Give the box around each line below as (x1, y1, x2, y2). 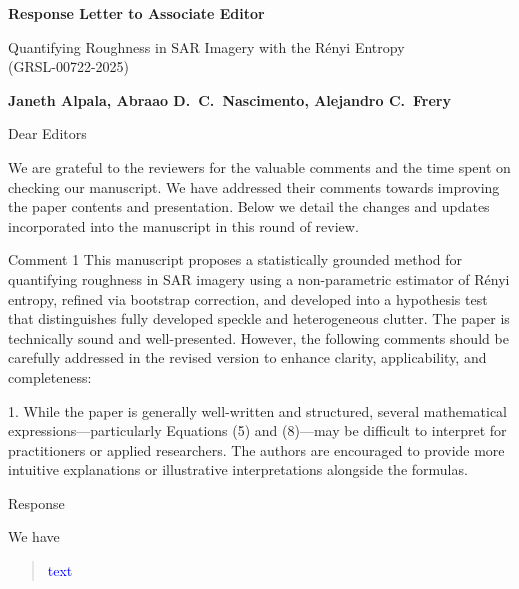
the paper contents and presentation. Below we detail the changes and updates (8, 196, 490, 217)
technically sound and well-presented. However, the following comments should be (8, 327, 509, 348)
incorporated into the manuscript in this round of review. (8, 215, 359, 236)
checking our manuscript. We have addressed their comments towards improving (8, 176, 500, 197)
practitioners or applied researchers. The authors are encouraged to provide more (8, 439, 505, 460)
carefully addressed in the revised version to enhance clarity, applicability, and (8, 347, 487, 368)
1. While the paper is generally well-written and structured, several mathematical (8, 400, 508, 421)
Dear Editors (8, 123, 87, 144)
